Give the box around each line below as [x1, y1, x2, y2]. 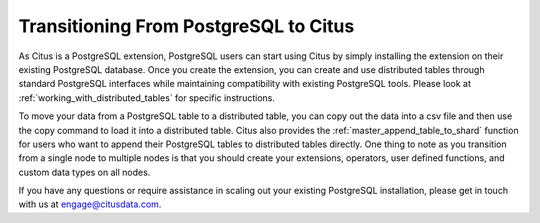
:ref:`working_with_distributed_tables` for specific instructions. [18, 91, 275, 104]
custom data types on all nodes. [18, 166, 151, 178]
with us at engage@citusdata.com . [18, 198, 162, 210]
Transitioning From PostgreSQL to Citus [18, 15, 355, 37]
